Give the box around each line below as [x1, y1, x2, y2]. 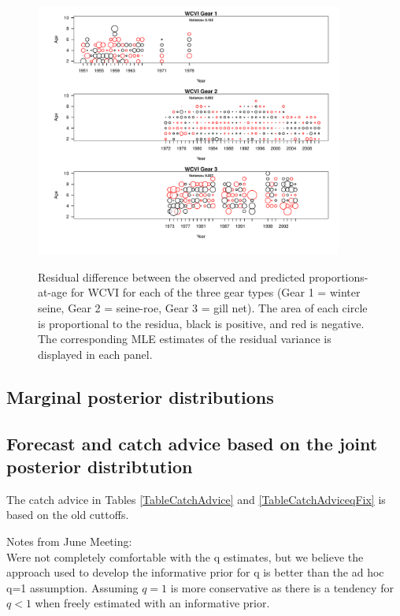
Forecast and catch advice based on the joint [6, 431, 378, 455]
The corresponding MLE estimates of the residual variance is [38, 330, 331, 347]
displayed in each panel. [38, 345, 153, 362]
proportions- [309, 268, 369, 285]
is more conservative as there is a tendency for [170, 579, 394, 595]
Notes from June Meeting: [6, 532, 132, 549]
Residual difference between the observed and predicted [38, 268, 306, 285]
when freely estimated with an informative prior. [35, 595, 270, 611]
